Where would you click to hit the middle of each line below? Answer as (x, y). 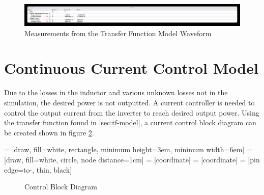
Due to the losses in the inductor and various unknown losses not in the (116, 92)
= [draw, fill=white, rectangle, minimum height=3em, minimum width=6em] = (128, 149)
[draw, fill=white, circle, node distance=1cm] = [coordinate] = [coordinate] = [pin (132, 159)
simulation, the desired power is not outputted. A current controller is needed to (129, 102)
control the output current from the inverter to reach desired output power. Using (132, 112)
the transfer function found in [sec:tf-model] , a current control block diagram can (130, 122)
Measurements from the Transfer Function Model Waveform (118, 33)
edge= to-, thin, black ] (38, 169)
